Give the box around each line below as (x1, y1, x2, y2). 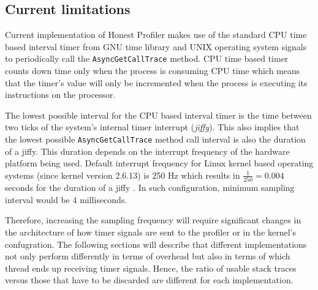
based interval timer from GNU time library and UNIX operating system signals (5, 40, 307, 53)
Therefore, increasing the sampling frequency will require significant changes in (5, 214, 301, 226)
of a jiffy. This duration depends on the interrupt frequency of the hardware (5, 144, 290, 157)
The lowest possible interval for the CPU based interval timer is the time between (5, 108, 312, 121)
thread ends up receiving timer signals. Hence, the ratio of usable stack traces (5, 261, 297, 274)
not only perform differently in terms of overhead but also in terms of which (5, 250, 290, 262)
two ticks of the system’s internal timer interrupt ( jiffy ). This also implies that (5, 121, 300, 133)
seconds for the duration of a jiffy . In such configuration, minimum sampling (5, 181, 295, 194)
